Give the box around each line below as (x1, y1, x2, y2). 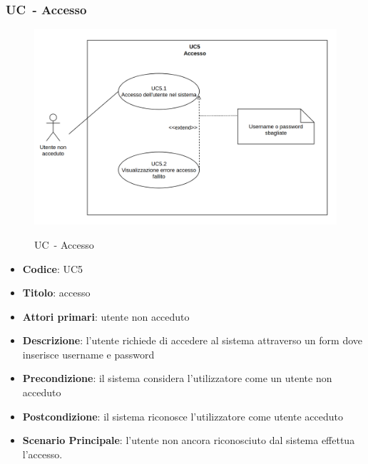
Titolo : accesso (22, 285, 91, 300)
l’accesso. (22, 446, 63, 461)
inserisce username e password (22, 346, 155, 361)
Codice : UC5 (22, 261, 83, 276)
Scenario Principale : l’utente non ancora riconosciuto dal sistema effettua (22, 433, 355, 448)
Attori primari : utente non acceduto (22, 309, 190, 324)
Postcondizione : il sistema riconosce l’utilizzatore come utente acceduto (22, 408, 343, 423)
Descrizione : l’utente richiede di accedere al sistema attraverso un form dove (22, 333, 363, 348)
